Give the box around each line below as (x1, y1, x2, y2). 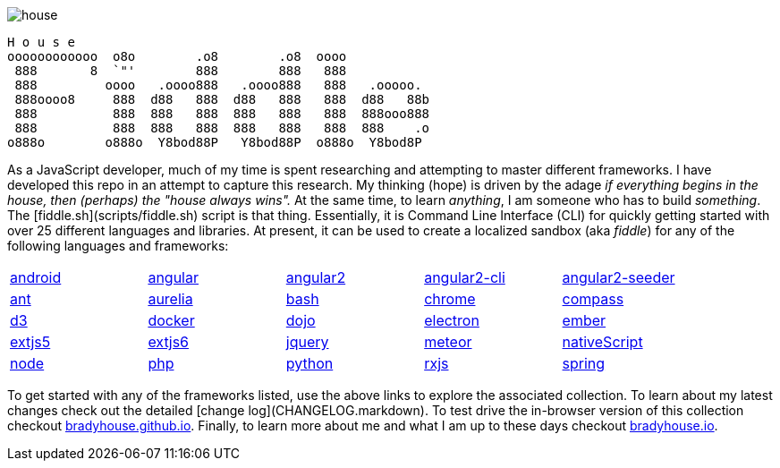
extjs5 (10, 333, 51, 351)
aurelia (148, 290, 193, 308)
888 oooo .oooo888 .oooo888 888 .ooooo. (14, 78, 422, 92)
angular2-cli (424, 268, 505, 286)
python (285, 354, 334, 372)
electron (424, 311, 479, 329)
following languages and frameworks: (7, 238, 229, 253)
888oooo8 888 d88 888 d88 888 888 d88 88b (14, 92, 430, 106)
